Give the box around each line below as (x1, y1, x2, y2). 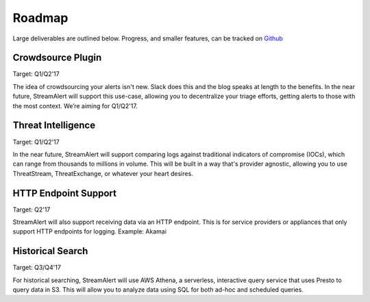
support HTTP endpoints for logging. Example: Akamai (12, 227, 167, 236)
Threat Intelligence (12, 120, 96, 131)
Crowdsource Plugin (12, 52, 102, 64)
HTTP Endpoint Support (12, 187, 116, 199)
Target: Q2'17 (12, 205, 51, 214)
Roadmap (12, 10, 69, 25)
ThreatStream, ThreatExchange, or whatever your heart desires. (12, 169, 193, 177)
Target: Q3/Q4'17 (12, 264, 62, 272)
